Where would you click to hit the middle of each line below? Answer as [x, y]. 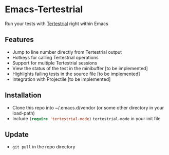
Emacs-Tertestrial [44, 9]
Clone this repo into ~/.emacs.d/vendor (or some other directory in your [88, 107]
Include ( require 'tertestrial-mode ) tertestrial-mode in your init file [86, 118]
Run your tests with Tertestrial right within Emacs [57, 24]
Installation [23, 95]
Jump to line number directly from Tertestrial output [67, 52]
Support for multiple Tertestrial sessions [55, 63]
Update [17, 134]
